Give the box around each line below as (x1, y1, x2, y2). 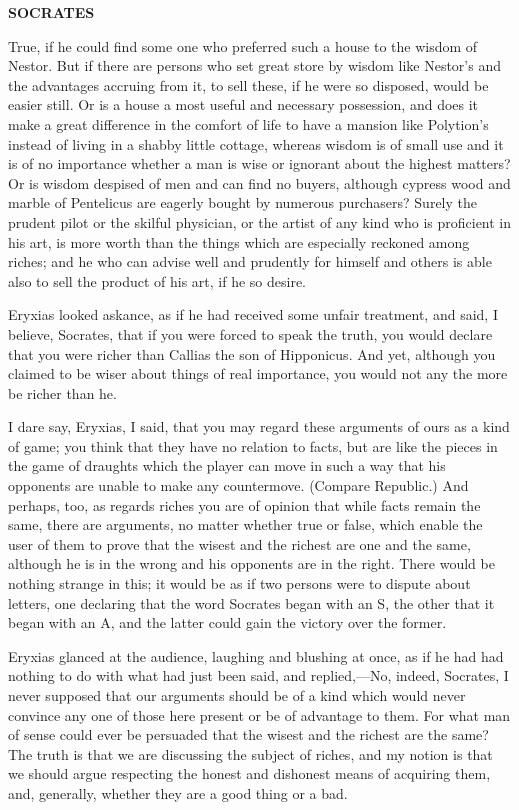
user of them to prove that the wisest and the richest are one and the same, (8, 533, 471, 554)
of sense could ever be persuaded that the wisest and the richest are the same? (8, 724, 489, 745)
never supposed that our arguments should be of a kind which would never (8, 685, 466, 705)
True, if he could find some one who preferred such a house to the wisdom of (8, 35, 478, 56)
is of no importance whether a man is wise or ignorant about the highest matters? (8, 153, 511, 174)
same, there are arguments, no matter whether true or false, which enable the (8, 514, 483, 535)
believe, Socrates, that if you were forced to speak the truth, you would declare (8, 323, 493, 344)
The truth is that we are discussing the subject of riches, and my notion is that (8, 743, 493, 764)
